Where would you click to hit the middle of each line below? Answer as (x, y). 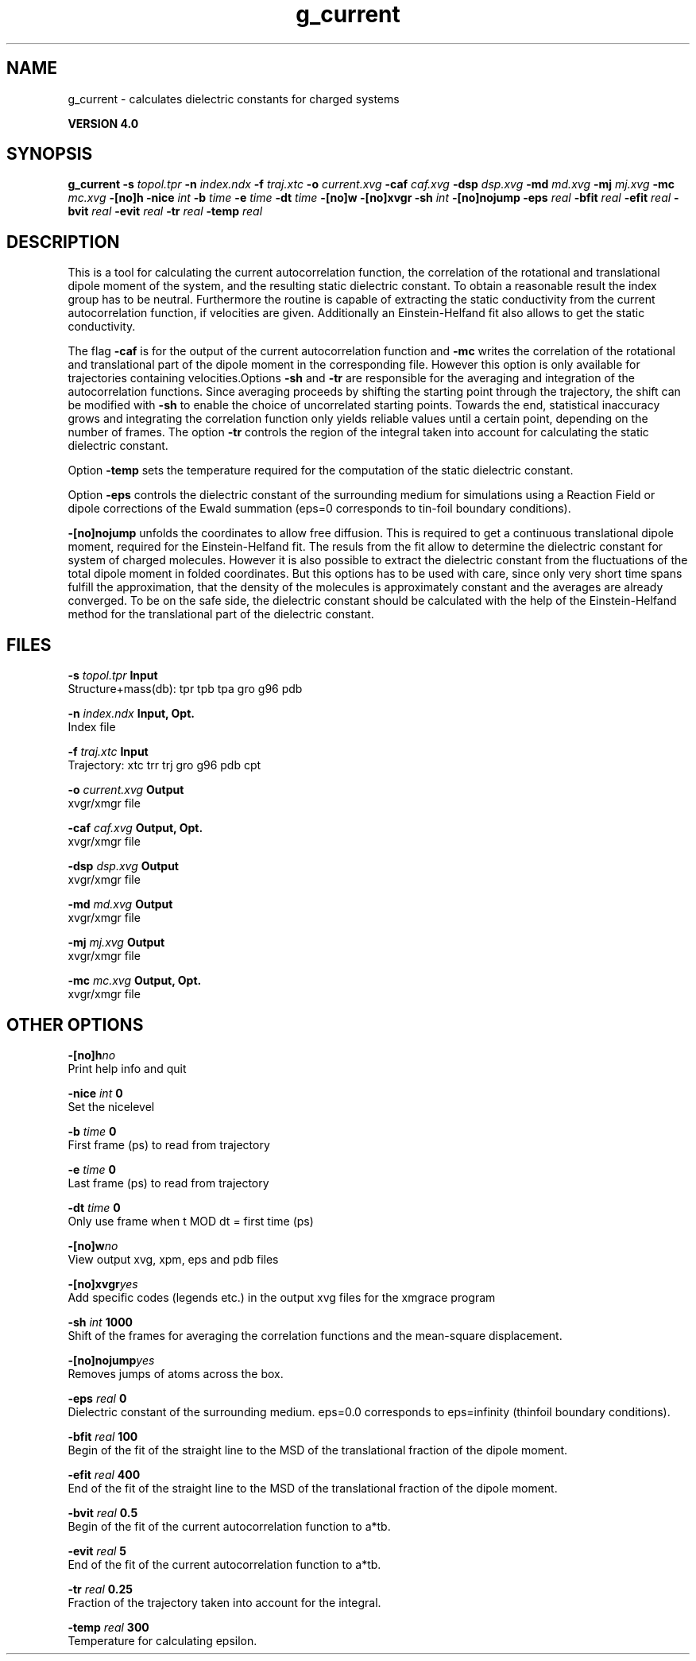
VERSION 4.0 (103, 123)
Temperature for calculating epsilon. (162, 1640)
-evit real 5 (97, 1551)
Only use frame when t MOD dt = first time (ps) (191, 1221)
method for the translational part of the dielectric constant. (221, 614)
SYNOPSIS (50, 154)
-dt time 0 (94, 1207)
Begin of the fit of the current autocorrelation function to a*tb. (229, 1526)
